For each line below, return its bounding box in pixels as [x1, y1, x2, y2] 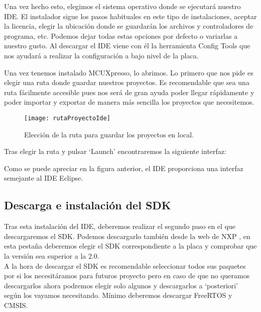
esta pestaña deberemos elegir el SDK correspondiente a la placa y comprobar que [4, 241, 257, 251]
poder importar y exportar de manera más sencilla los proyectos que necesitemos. [4, 97, 254, 107]
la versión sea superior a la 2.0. [4, 250, 99, 261]
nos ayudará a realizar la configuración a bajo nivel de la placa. [4, 50, 199, 60]
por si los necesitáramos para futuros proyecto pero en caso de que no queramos [4, 270, 250, 281]
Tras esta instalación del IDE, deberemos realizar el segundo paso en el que [4, 221, 236, 231]
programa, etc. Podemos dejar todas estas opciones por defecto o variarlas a [4, 30, 238, 41]
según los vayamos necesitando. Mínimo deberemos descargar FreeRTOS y [4, 290, 232, 300]
